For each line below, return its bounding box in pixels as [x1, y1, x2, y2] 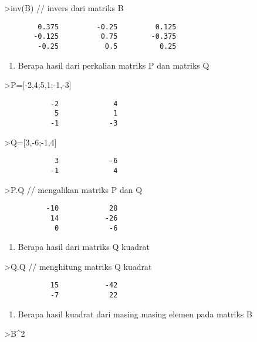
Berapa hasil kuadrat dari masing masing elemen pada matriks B [18, 307, 252, 320]
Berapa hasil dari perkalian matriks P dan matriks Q [18, 59, 209, 71]
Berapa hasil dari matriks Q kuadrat [18, 241, 150, 253]
